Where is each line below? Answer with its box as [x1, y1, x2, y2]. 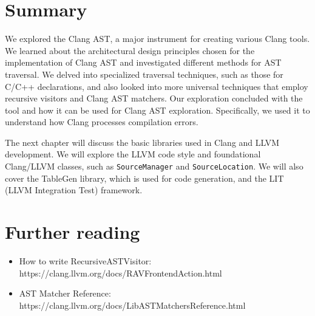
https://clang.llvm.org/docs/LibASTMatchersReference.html [19, 298, 246, 311]
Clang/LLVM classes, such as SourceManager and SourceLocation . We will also [5, 160, 303, 173]
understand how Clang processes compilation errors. [5, 115, 198, 128]
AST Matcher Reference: [19, 287, 111, 300]
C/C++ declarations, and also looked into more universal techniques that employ [5, 80, 308, 92]
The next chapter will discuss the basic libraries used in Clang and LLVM [5, 136, 280, 148]
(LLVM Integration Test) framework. [5, 184, 143, 196]
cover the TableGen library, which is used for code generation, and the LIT [5, 171, 284, 184]
